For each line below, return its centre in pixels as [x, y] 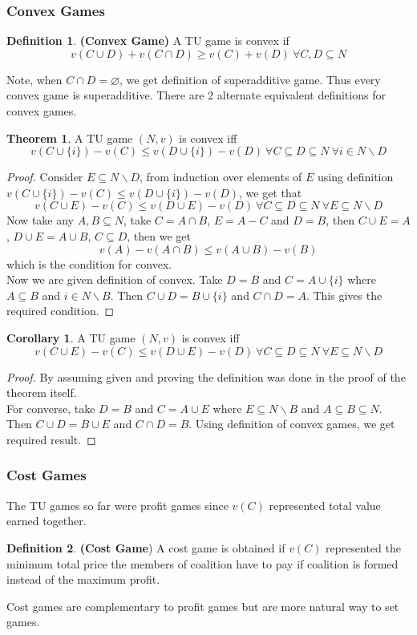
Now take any [40, 220]
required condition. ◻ [61, 311]
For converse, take [51, 408]
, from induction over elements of [221, 177]
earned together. [47, 521]
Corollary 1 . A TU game [71, 337]
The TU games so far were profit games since [117, 505]
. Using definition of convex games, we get [292, 424]
